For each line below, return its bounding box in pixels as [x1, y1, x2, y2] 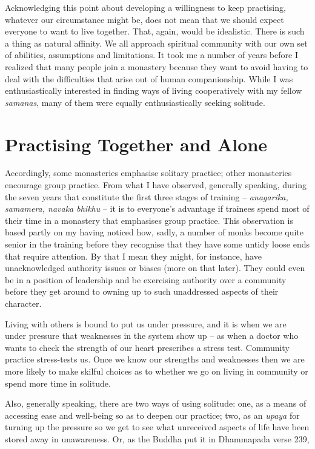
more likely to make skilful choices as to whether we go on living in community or [5, 364, 308, 377]
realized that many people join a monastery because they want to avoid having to [5, 60, 308, 73]
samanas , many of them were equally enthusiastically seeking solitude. [5, 96, 265, 108]
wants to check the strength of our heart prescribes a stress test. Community [5, 341, 290, 353]
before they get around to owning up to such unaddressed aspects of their [5, 285, 279, 298]
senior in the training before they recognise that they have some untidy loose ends [5, 238, 310, 251]
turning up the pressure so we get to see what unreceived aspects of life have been [5, 421, 310, 433]
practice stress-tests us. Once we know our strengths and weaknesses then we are [5, 353, 305, 365]
